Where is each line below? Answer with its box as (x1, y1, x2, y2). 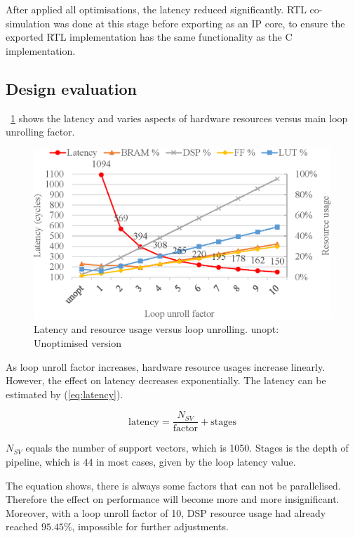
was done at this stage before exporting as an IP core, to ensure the (53, 15, 345, 30)
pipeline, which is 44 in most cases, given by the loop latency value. (6, 454, 296, 469)
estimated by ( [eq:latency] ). (6, 386, 123, 401)
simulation (6, 15, 51, 30)
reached (6, 519, 39, 534)
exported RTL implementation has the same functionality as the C (6, 29, 293, 44)
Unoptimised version (34, 336, 122, 350)
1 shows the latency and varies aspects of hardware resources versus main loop (11, 110, 348, 125)
